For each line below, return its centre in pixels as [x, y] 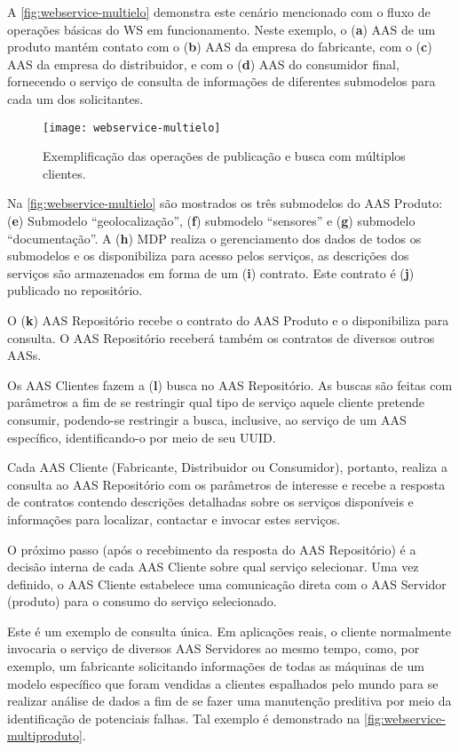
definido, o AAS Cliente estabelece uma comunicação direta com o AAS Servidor [227, 583]
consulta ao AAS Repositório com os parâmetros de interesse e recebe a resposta [226, 484]
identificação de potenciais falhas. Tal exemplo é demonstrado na [184, 718]
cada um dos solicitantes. [75, 98]
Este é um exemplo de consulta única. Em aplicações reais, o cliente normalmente [229, 631]
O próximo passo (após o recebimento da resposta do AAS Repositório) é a [212, 549]
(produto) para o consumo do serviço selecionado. [142, 601]
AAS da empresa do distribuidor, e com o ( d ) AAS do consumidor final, [203, 64]
